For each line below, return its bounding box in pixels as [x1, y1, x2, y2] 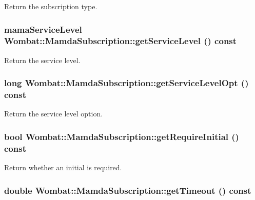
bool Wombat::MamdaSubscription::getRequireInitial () [4, 130, 239, 143]
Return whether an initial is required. [4, 162, 122, 173]
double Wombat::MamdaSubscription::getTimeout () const [4, 184, 251, 196]
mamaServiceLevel [4, 23, 82, 35]
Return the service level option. [4, 108, 103, 119]
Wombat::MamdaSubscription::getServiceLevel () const [4, 34, 237, 47]
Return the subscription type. [4, 1, 97, 11]
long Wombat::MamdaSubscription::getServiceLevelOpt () [4, 76, 249, 89]
